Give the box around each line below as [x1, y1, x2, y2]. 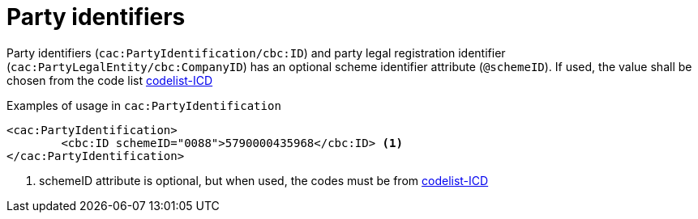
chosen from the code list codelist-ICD [6, 73, 213, 87]
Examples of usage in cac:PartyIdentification [6, 98, 281, 112]
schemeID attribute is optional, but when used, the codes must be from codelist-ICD [39, 173, 489, 187]
